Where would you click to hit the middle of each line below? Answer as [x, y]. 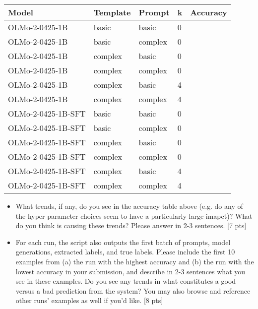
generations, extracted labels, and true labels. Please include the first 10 [125, 252]
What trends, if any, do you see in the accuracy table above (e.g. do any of [129, 206]
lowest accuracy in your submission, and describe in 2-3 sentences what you [130, 271]
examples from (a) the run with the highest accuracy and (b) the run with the [135, 261]
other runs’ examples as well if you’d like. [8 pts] [89, 300]
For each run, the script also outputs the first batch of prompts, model [123, 242]
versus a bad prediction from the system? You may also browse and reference [133, 290]
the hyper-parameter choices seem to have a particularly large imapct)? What [134, 216]
